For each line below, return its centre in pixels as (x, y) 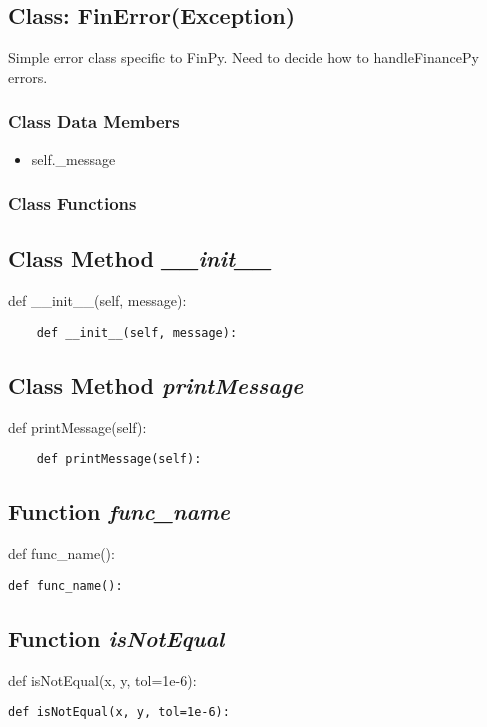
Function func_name (119, 511)
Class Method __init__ (140, 258)
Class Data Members (94, 121)
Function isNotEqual (116, 637)
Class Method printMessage (156, 384)
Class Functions (72, 203)
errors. (28, 76)
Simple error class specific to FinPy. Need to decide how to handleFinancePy (243, 57)
